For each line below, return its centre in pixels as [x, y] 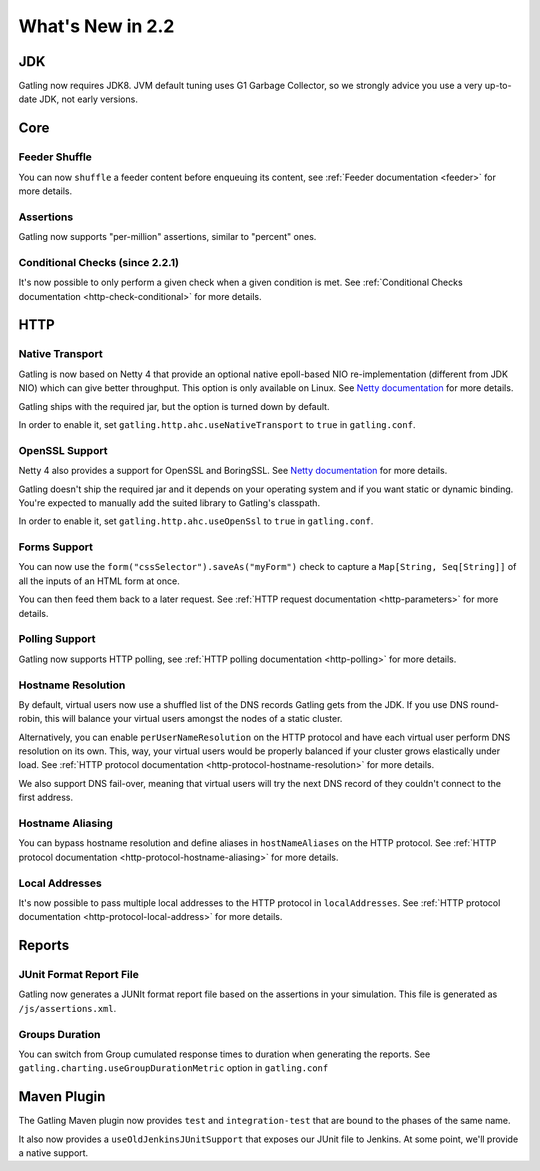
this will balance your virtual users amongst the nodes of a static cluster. [193, 719]
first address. [46, 797]
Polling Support [57, 639]
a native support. [53, 1153]
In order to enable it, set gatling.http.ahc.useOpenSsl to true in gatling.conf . [196, 521]
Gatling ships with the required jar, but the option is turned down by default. [174, 406]
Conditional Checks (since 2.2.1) [99, 262]
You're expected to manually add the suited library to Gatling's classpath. [169, 502]
